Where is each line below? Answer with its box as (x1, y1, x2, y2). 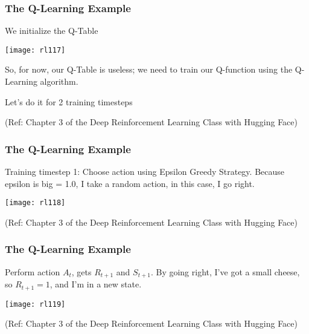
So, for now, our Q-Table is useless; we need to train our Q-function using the (5, 63, 293, 76)
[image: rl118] (5, 198, 66, 208)
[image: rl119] (5, 300, 66, 309)
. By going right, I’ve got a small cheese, (150, 265, 300, 278)
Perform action (5, 265, 60, 278)
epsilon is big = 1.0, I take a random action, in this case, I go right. (5, 177, 255, 189)
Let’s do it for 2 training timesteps (5, 95, 133, 108)
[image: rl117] (5, 45, 66, 54)
